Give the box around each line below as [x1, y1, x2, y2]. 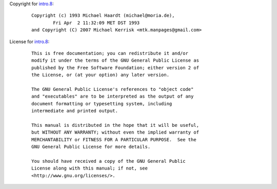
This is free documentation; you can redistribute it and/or [31, 50, 188, 56]
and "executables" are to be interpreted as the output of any [31, 93, 194, 100]
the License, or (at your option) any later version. [31, 72, 169, 78]
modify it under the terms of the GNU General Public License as [31, 58, 200, 64]
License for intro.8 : [9, 39, 50, 45]
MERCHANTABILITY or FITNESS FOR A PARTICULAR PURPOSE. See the [31, 137, 197, 142]
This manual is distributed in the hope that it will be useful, [31, 122, 200, 128]
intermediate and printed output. [31, 108, 118, 114]
